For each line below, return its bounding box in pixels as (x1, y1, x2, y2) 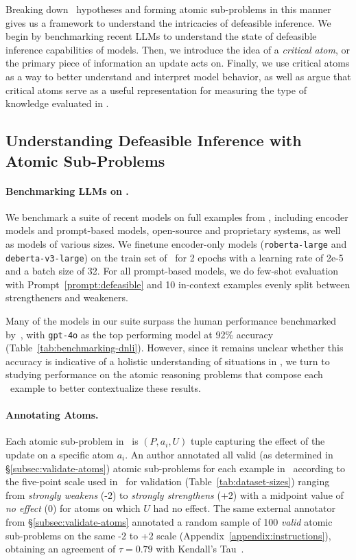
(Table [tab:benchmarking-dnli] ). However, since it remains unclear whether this (5, 340, 344, 355)
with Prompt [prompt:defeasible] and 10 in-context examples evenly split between (5, 277, 351, 291)
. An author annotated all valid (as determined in (125, 447, 333, 462)
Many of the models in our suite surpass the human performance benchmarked (5, 314, 337, 327)
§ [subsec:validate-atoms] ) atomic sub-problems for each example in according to (5, 460, 345, 475)
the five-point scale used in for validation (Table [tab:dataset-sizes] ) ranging (5, 474, 330, 489)
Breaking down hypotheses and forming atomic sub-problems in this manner (5, 2, 331, 16)
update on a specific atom (5, 447, 114, 462)
